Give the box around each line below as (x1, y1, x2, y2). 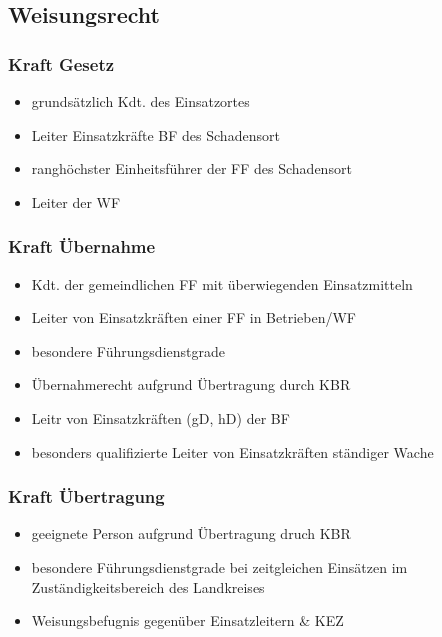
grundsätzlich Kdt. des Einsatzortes (31, 91, 250, 111)
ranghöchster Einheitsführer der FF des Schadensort (31, 158, 352, 179)
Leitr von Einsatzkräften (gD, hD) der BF (31, 407, 290, 428)
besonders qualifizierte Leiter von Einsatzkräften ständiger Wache (31, 441, 434, 462)
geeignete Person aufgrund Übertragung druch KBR (31, 523, 351, 544)
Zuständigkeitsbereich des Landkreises (31, 576, 265, 597)
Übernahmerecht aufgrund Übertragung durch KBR (31, 374, 351, 395)
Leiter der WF (31, 191, 121, 212)
